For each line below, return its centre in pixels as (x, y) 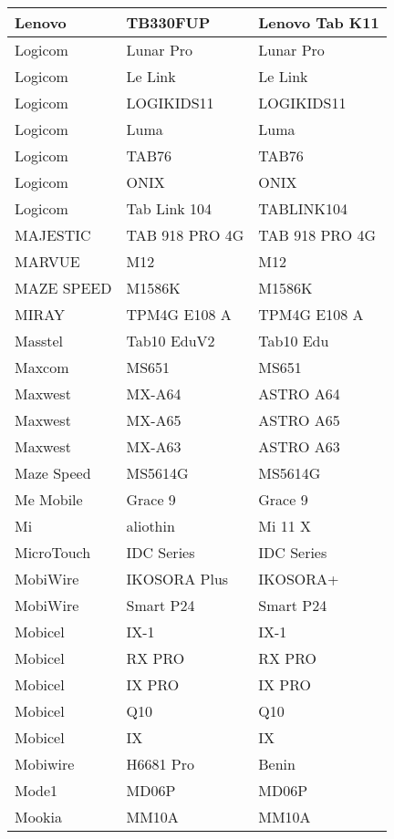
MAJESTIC (53, 235)
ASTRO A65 (299, 420)
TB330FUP (168, 22)
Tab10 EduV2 (171, 341)
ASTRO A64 (299, 394)
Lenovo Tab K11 (319, 22)
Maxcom (42, 367)
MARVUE (47, 261)
